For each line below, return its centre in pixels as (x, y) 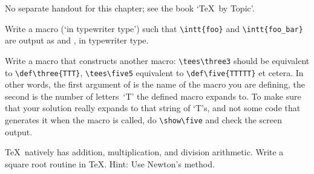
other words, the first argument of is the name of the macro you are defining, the (155, 84)
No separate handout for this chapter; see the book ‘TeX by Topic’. (130, 8)
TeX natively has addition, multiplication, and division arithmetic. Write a (144, 152)
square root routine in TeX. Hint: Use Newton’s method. (110, 163)
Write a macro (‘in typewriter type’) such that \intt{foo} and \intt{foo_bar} (154, 28)
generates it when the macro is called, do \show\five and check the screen (144, 119)
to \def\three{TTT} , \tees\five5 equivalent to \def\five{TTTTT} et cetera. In (154, 72)
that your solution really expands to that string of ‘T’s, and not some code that (153, 108)
